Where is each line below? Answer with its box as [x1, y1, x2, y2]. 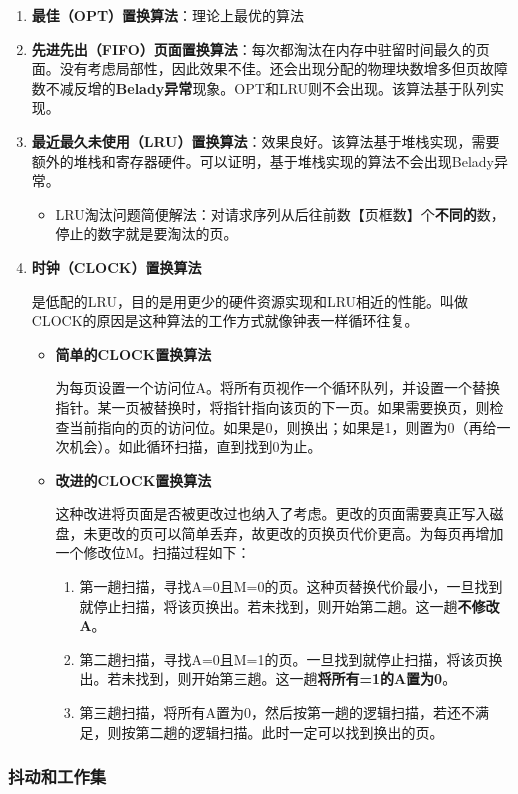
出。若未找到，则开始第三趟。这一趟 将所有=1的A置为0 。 [79, 668, 457, 689]
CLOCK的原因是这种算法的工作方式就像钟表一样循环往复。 [31, 310, 419, 331]
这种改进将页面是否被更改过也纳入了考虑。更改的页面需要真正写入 [55, 503, 490, 524]
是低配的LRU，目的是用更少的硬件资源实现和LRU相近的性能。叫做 [31, 290, 469, 311]
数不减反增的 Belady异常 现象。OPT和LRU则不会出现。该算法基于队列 [31, 77, 491, 98]
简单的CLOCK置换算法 [55, 343, 212, 364]
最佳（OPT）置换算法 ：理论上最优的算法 [31, 5, 305, 25]
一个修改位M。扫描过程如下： [55, 542, 251, 563]
